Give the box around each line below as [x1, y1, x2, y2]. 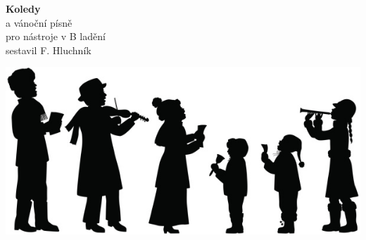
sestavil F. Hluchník [6, 42, 91, 57]
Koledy [6, 1, 41, 15]
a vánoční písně [6, 15, 72, 30]
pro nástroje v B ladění [6, 29, 106, 44]
